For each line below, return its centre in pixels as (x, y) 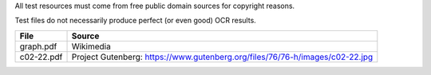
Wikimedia (91, 46)
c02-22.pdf (41, 57)
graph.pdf (38, 46)
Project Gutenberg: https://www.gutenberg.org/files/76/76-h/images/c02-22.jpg (222, 57)
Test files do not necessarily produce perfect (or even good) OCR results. (136, 21)
